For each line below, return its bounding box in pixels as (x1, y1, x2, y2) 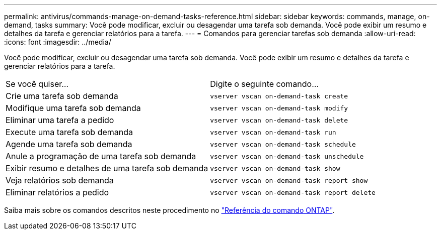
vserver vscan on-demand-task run (210, 128, 336, 136)
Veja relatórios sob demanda (6, 175, 114, 185)
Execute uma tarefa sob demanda (6, 127, 133, 137)
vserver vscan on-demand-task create (210, 92, 348, 100)
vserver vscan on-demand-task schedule (210, 140, 356, 148)
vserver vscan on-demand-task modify (210, 104, 348, 112)
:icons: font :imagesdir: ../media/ (4, 38, 111, 46)
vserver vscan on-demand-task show (210, 164, 340, 172)
